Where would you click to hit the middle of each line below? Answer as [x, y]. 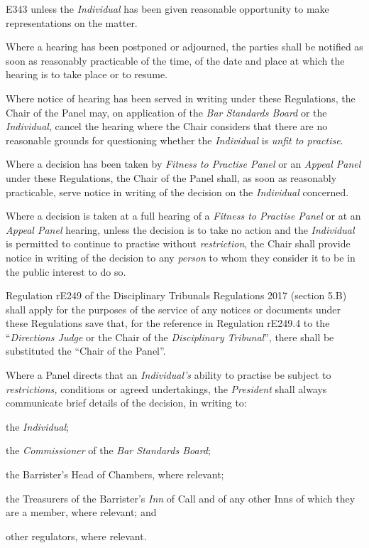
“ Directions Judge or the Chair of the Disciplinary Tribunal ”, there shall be [170, 337]
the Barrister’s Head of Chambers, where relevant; [115, 474]
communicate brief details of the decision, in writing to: [126, 403]
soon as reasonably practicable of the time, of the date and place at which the [175, 60]
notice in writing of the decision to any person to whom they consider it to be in [181, 257]
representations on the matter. [72, 22]
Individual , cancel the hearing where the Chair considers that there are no [167, 126]
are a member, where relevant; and [81, 512]
